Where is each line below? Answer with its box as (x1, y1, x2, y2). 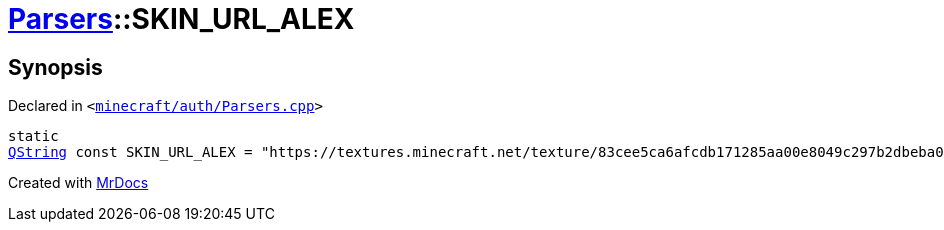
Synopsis (8, 54, 103, 80)
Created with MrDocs (8, 174, 149, 192)
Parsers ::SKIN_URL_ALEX (8, 2, 355, 36)
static (8, 128, 59, 145)
